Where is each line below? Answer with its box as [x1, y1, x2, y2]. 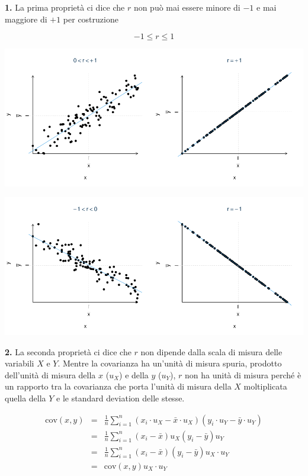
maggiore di [5, 12, 47, 25]
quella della [5, 391, 46, 404]
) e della [119, 368, 149, 381]
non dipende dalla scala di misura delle [140, 345, 283, 358]
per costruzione [63, 12, 118, 25]
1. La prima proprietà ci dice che [5, 1, 125, 13]
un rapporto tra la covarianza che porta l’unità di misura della [5, 380, 232, 393]
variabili [5, 357, 34, 369]
